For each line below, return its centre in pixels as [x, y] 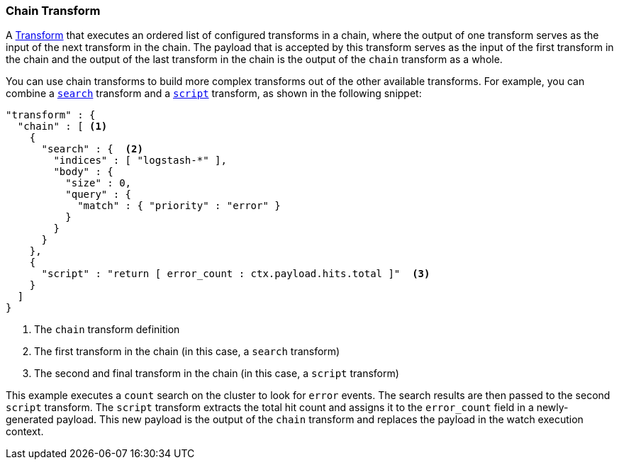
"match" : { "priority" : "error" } [179, 206]
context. [25, 432]
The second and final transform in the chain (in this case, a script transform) [217, 374]
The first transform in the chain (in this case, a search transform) [187, 352]
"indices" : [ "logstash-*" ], [140, 161]
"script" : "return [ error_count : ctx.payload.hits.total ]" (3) [236, 274]
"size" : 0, [99, 183]
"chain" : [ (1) [62, 127]
